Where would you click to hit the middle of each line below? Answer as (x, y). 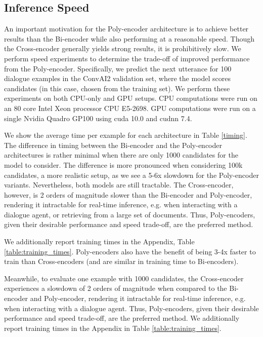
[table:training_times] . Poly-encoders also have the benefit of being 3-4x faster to (130, 251)
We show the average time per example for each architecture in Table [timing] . (126, 135)
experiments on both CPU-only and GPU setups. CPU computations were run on (131, 98)
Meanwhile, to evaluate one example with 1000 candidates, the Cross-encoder (124, 278)
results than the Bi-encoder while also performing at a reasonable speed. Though (129, 38)
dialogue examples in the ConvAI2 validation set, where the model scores (117, 78)
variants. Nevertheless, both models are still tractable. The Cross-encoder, (119, 185)
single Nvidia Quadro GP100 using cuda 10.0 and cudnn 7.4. (98, 118)
